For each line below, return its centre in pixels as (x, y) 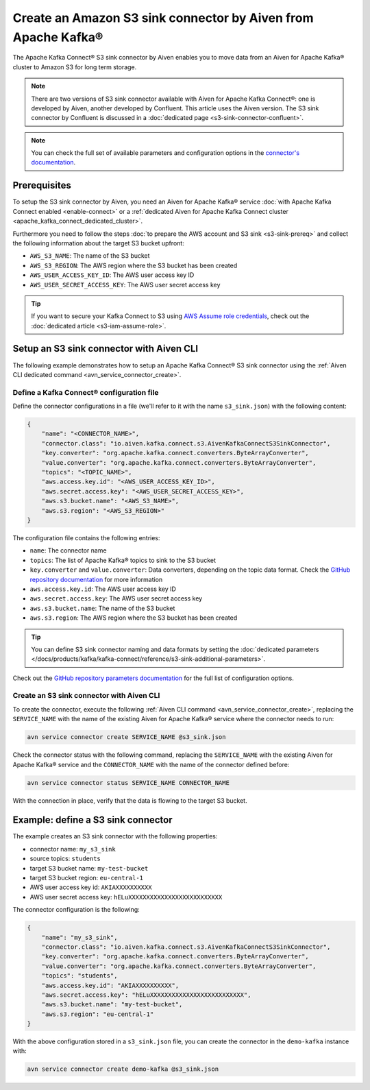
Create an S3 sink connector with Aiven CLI (86, 696)
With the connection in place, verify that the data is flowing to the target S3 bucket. (130, 800)
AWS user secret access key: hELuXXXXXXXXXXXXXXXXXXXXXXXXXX (126, 897)
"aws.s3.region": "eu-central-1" (98, 1014)
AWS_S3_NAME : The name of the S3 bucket (90, 256)
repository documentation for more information (96, 579)
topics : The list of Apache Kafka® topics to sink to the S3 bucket (123, 560)
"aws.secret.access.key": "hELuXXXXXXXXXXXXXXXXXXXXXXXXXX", (146, 995)
